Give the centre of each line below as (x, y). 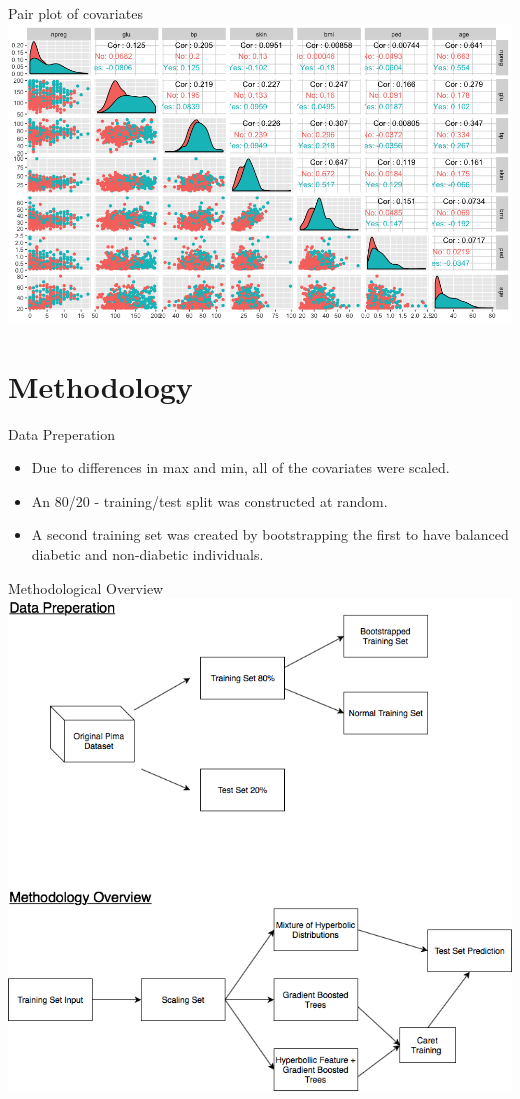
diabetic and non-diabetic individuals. (147, 554)
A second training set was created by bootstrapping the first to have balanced (270, 534)
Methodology (100, 385)
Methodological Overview (86, 587)
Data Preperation (62, 433)
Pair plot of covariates (75, 13)
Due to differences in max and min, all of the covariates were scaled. (240, 467)
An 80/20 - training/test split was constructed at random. (209, 500)
